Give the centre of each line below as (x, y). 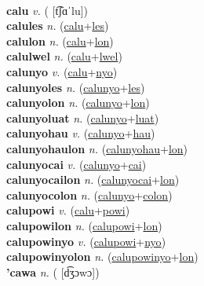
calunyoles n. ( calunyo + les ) (76, 87)
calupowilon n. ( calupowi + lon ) (84, 225)
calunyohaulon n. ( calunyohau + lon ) (97, 148)
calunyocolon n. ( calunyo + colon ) (89, 194)
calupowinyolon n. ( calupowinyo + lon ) (102, 257)
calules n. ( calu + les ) (58, 26)
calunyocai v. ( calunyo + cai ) (76, 164)
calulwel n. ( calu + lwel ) (64, 56)
